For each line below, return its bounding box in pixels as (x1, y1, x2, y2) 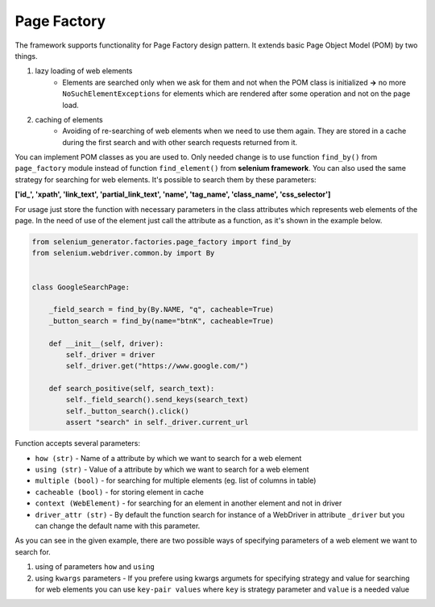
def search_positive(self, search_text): (48, 384, 215, 393)
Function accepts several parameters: (14, 439, 141, 448)
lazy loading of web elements (35, 66, 133, 76)
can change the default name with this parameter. (35, 521, 201, 530)
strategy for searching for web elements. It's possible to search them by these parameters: (14, 174, 317, 185)
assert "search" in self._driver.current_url (65, 418, 249, 427)
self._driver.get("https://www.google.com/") (65, 361, 249, 371)
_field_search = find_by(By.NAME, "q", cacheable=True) (48, 305, 275, 314)
